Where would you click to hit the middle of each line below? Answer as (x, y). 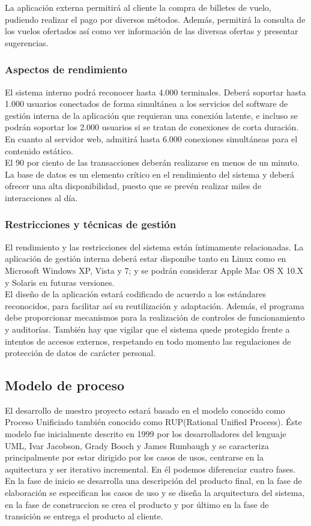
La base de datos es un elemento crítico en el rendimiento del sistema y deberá (150, 174)
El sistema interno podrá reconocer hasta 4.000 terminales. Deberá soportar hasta (155, 92)
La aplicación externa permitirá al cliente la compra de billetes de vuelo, (138, 7)
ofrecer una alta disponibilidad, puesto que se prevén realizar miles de (133, 186)
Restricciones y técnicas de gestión (91, 224)
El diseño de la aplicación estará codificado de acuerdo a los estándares (136, 294)
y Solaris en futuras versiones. (60, 282)
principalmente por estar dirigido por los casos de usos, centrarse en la (134, 457)
